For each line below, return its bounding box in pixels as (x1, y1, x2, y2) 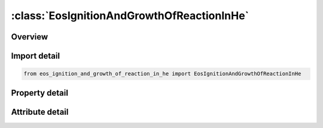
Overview (11, 32, 48, 42)
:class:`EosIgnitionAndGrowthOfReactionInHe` (11, 9, 249, 22)
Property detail (11, 87, 69, 98)
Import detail (11, 51, 60, 61)
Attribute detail (11, 106, 69, 117)
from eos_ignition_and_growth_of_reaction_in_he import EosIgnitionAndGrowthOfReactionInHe (23, 71, 301, 77)
